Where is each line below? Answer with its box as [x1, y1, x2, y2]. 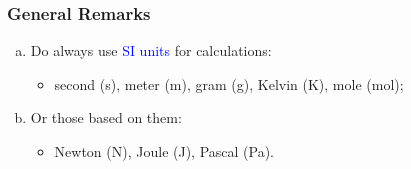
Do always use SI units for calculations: [30, 40, 272, 61]
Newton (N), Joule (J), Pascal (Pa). [54, 141, 275, 161]
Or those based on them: [30, 107, 182, 128]
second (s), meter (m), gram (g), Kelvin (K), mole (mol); [54, 73, 404, 94]
